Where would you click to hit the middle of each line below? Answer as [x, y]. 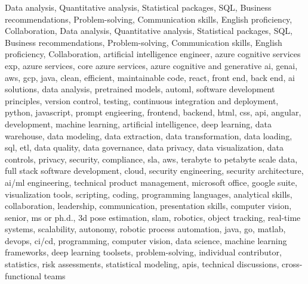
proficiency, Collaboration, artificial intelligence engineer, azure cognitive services [153, 54]
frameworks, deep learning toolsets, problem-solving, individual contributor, [143, 252]
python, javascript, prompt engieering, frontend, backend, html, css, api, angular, [153, 112]
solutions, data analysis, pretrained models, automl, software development [140, 89]
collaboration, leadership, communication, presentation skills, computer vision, [148, 206]
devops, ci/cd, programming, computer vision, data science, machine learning [146, 240]
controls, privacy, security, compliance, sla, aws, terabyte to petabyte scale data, [151, 159]
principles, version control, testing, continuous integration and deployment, [142, 100]
